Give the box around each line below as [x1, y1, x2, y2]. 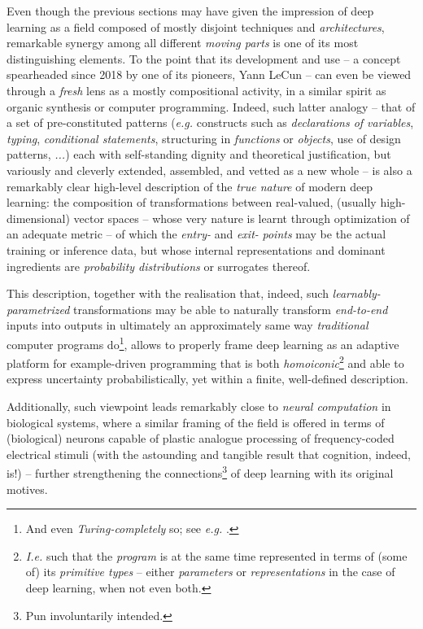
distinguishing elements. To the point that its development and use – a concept [7, 50, 401, 67]
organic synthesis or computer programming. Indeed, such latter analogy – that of [7, 98, 416, 115]
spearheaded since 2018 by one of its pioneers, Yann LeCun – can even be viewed [7, 66, 412, 83]
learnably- [332, 285, 381, 302]
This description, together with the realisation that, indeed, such [7, 285, 329, 302]
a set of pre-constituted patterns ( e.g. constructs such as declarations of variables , [7, 114, 414, 131]
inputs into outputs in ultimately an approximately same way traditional [7, 317, 368, 334]
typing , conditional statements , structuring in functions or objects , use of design [7, 129, 401, 146]
